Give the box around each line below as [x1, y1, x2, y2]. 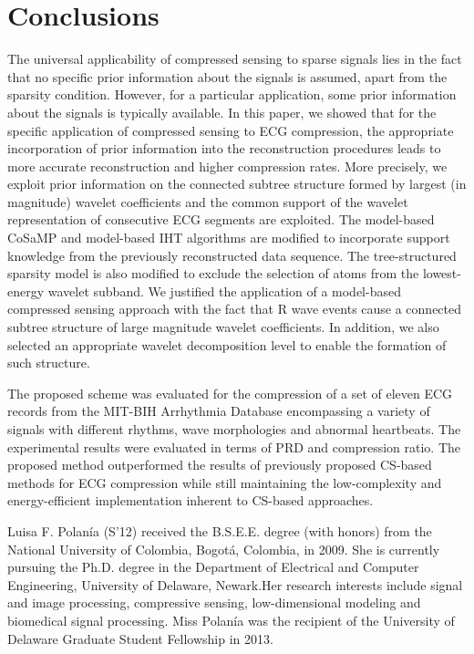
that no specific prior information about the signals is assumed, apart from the [7, 67, 448, 86]
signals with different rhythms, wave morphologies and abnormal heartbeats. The [7, 420, 461, 438]
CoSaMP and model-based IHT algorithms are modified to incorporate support [7, 228, 450, 247]
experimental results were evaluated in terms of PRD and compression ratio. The [7, 437, 460, 456]
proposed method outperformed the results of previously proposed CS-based [7, 455, 432, 474]
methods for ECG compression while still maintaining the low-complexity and [7, 472, 442, 492]
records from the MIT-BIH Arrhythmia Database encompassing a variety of [7, 401, 430, 420]
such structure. [7, 353, 90, 372]
